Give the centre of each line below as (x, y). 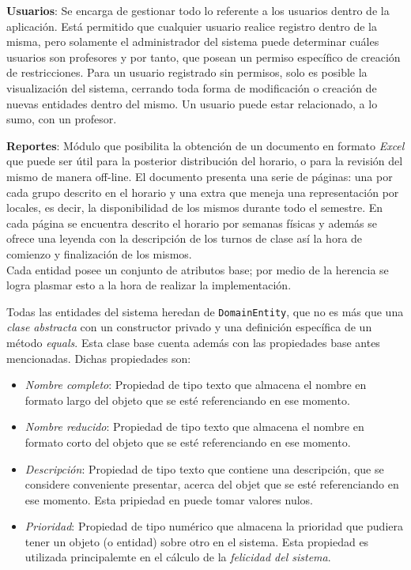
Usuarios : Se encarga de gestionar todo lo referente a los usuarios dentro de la (198, 10)
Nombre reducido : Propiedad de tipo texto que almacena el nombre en (194, 427)
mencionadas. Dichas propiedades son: (99, 358)
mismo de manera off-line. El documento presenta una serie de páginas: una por (200, 176)
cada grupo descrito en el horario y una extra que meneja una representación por (203, 192)
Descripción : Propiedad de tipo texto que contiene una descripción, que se (204, 468)
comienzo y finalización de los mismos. (99, 253)
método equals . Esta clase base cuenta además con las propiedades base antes (193, 342)
